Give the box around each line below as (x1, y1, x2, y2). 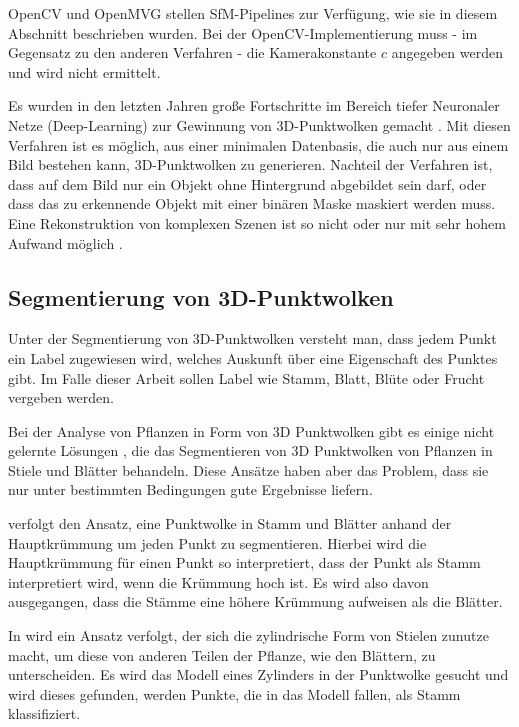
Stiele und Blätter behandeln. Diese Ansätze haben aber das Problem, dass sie (8, 459, 489, 480)
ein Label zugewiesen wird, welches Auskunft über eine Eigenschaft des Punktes (8, 347, 498, 368)
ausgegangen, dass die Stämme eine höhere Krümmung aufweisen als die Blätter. (8, 591, 503, 612)
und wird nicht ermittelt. (8, 61, 161, 82)
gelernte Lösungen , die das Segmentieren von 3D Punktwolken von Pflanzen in (8, 440, 493, 461)
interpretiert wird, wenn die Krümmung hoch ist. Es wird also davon (8, 571, 429, 592)
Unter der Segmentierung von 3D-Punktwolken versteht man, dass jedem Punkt (8, 328, 497, 349)
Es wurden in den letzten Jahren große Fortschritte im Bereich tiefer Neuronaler (8, 95, 500, 116)
